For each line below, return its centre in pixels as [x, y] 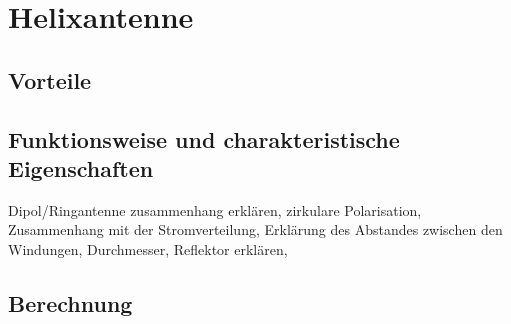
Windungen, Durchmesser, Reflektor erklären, [148, 248]
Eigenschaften [81, 167]
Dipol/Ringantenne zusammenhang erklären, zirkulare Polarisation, [215, 209]
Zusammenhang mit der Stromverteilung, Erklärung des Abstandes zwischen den [255, 229]
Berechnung [70, 302]
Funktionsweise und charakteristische [204, 138]
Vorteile [50, 79]
